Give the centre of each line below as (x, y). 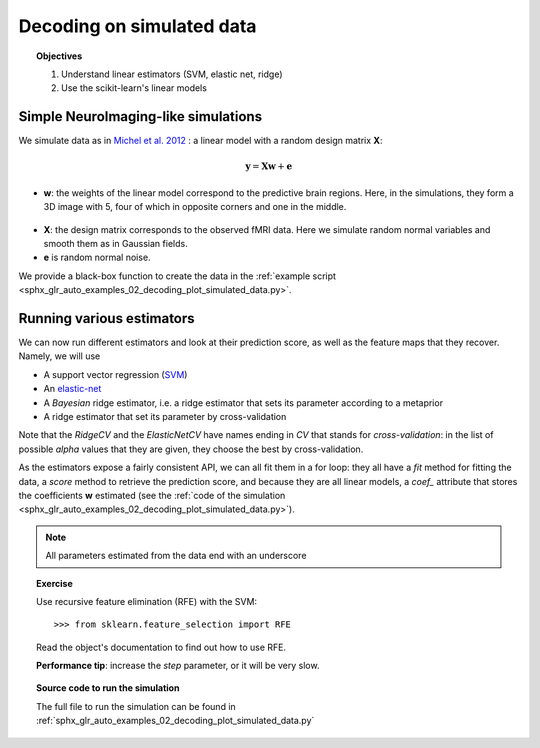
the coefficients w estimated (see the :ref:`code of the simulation (152, 495)
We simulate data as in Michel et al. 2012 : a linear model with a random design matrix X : (200, 141)
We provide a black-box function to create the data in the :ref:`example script (177, 276)
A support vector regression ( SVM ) (115, 374)
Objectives (59, 56)
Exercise (55, 583)
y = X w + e (269, 166)
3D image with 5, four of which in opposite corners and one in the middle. (195, 207)
